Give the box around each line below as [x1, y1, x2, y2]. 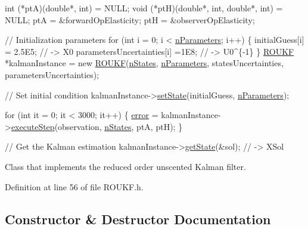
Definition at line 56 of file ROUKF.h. [5, 180, 144, 193]
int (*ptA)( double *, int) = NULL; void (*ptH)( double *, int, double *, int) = [5, 2, 283, 14]
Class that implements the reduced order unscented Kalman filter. [5, 160, 246, 172]
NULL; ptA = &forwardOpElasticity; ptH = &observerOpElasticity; [5, 13, 255, 26]
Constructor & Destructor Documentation [5, 209, 271, 228]
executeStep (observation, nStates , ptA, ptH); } [11, 120, 183, 132]
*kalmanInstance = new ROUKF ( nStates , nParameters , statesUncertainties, [5, 57, 284, 69]
